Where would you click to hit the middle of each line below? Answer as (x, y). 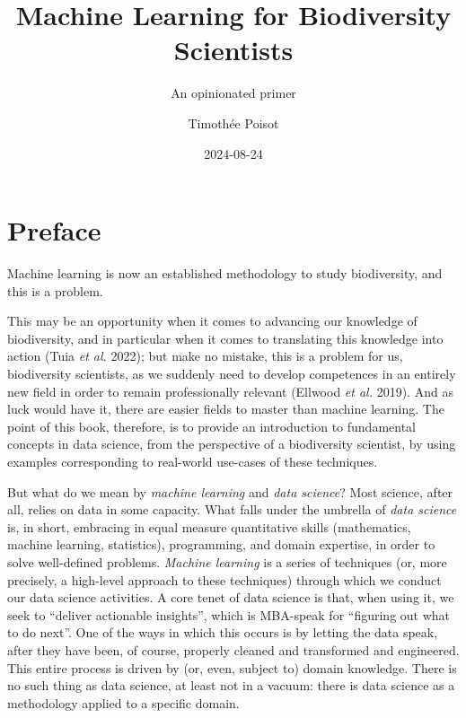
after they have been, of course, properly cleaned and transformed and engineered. (233, 649)
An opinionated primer (233, 93)
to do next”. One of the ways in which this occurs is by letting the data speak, (223, 632)
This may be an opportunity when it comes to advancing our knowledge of (212, 321)
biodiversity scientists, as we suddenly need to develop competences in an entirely (232, 373)
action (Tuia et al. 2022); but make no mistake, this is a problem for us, (205, 356)
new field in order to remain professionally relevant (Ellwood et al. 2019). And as (230, 391)
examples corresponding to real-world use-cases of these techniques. (193, 461)
